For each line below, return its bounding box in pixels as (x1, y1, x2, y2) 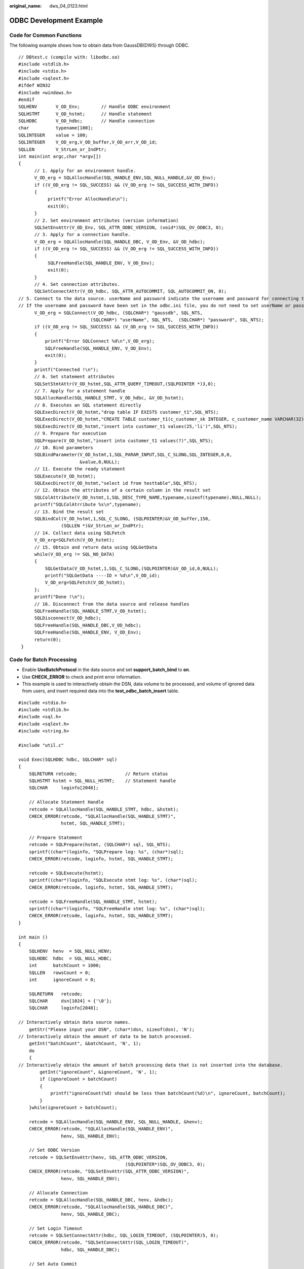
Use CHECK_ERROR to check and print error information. (22, 674, 142, 680)
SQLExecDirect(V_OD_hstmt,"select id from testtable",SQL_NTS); (34, 480, 198, 486)
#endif (18, 96, 35, 103)
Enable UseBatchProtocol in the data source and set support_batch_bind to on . (22, 666, 191, 673)
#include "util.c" (18, 743, 64, 748)
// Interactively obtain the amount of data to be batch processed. (18, 1033, 192, 1040)
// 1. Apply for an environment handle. (34, 168, 136, 174)
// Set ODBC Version (28, 1147, 80, 1153)
